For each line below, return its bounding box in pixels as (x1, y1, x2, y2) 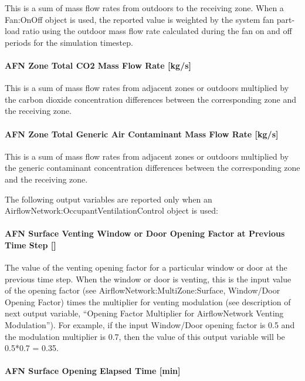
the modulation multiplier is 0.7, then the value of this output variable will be (5, 330, 285, 342)
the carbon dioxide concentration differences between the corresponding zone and (5, 93, 296, 105)
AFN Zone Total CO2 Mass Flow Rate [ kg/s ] (5, 59, 192, 71)
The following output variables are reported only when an (5, 193, 212, 205)
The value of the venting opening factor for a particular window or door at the (5, 261, 287, 274)
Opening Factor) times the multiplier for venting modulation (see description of (5, 295, 291, 308)
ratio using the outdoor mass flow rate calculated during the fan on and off (22, 25, 292, 37)
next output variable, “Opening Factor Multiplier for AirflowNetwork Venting (5, 307, 284, 319)
